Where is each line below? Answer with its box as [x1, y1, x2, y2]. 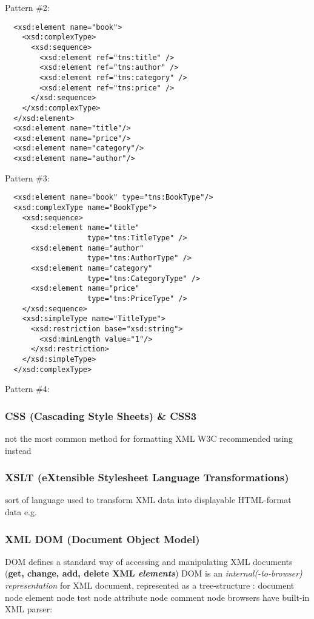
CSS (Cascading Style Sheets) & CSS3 [5, 408, 197, 423]
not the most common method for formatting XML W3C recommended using [5, 432, 293, 444]
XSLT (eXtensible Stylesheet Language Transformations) [5, 470, 289, 485]
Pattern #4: [5, 382, 50, 395]
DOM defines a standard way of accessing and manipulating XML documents [5, 555, 293, 567]
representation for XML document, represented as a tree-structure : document [5, 579, 295, 591]
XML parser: [5, 603, 53, 615]
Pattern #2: [5, 1, 50, 13]
